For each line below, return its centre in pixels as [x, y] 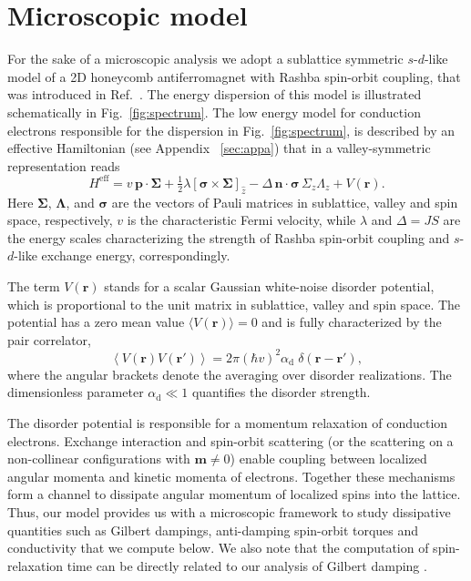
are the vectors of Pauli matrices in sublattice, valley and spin [285, 202]
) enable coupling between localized [328, 459]
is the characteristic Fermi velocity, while [241, 220]
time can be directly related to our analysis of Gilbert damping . [247, 565]
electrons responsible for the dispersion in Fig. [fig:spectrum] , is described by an [231, 130]
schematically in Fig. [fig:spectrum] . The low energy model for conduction [214, 112]
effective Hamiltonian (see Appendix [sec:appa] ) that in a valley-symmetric [219, 148]
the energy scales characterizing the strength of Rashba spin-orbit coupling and [229, 237]
